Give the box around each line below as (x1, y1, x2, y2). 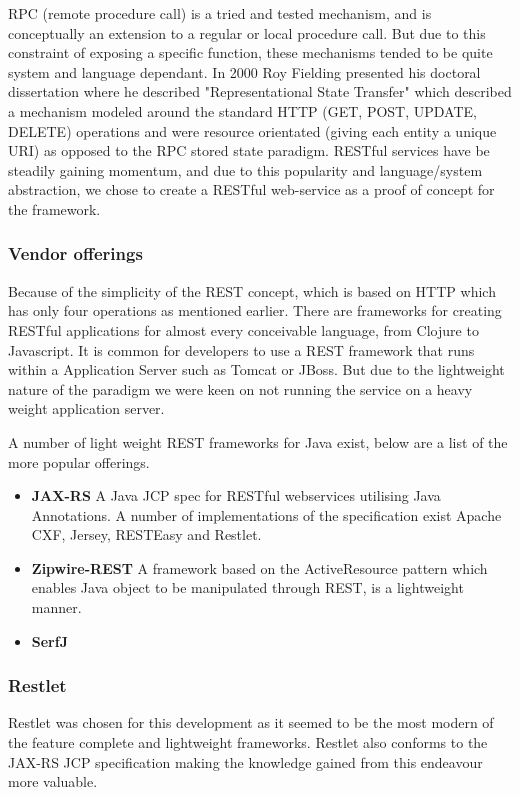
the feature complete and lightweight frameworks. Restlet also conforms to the (8, 732, 488, 753)
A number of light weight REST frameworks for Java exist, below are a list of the (8, 431, 508, 452)
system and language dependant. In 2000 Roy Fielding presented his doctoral (8, 61, 481, 82)
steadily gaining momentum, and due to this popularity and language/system (8, 159, 483, 180)
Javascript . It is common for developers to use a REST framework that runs (8, 339, 475, 360)
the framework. (8, 198, 101, 219)
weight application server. (8, 398, 165, 419)
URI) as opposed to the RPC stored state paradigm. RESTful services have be (8, 140, 490, 161)
